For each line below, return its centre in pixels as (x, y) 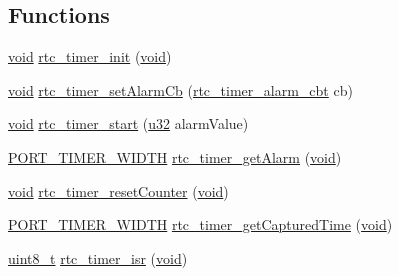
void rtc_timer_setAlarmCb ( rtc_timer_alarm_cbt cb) (180, 89)
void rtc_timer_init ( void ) (90, 56)
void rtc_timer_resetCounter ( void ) (118, 190)
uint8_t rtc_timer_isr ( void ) (98, 257)
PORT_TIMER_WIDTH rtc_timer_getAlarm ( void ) (175, 156)
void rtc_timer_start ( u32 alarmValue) (128, 123)
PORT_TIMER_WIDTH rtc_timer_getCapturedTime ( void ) (200, 224)
